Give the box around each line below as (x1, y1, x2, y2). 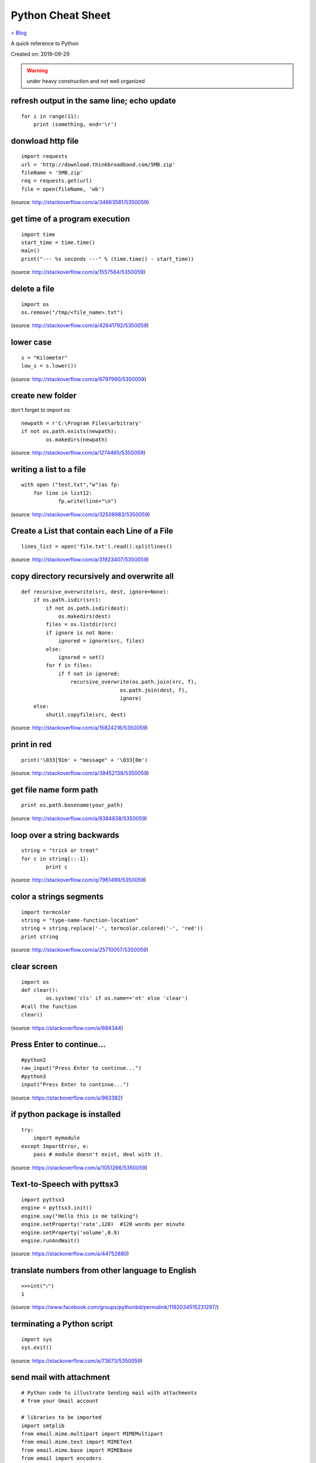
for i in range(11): (21, 113, 80, 119)
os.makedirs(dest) (58, 613, 111, 620)
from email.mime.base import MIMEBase (21, 1447, 133, 1454)
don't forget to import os (11, 406, 70, 413)
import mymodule (33, 1135, 80, 1141)
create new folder (11, 391, 77, 401)
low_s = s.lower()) (21, 363, 77, 369)
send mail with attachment (11, 1372, 111, 1382)
